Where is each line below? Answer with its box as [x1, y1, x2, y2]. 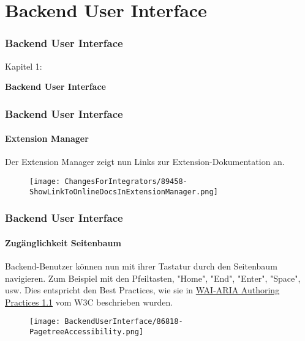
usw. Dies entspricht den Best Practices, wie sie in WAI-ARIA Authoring [5, 284, 280, 296]
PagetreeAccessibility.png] [29, 328, 144, 336]
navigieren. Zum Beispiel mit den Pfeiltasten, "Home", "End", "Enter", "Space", [5, 271, 301, 284]
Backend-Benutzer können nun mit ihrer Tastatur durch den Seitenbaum [5, 259, 277, 272]
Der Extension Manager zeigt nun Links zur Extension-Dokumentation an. [5, 155, 285, 168]
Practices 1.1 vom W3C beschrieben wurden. [5, 295, 173, 308]
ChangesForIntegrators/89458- [64, 177, 187, 186]
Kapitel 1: [5, 59, 42, 72]
